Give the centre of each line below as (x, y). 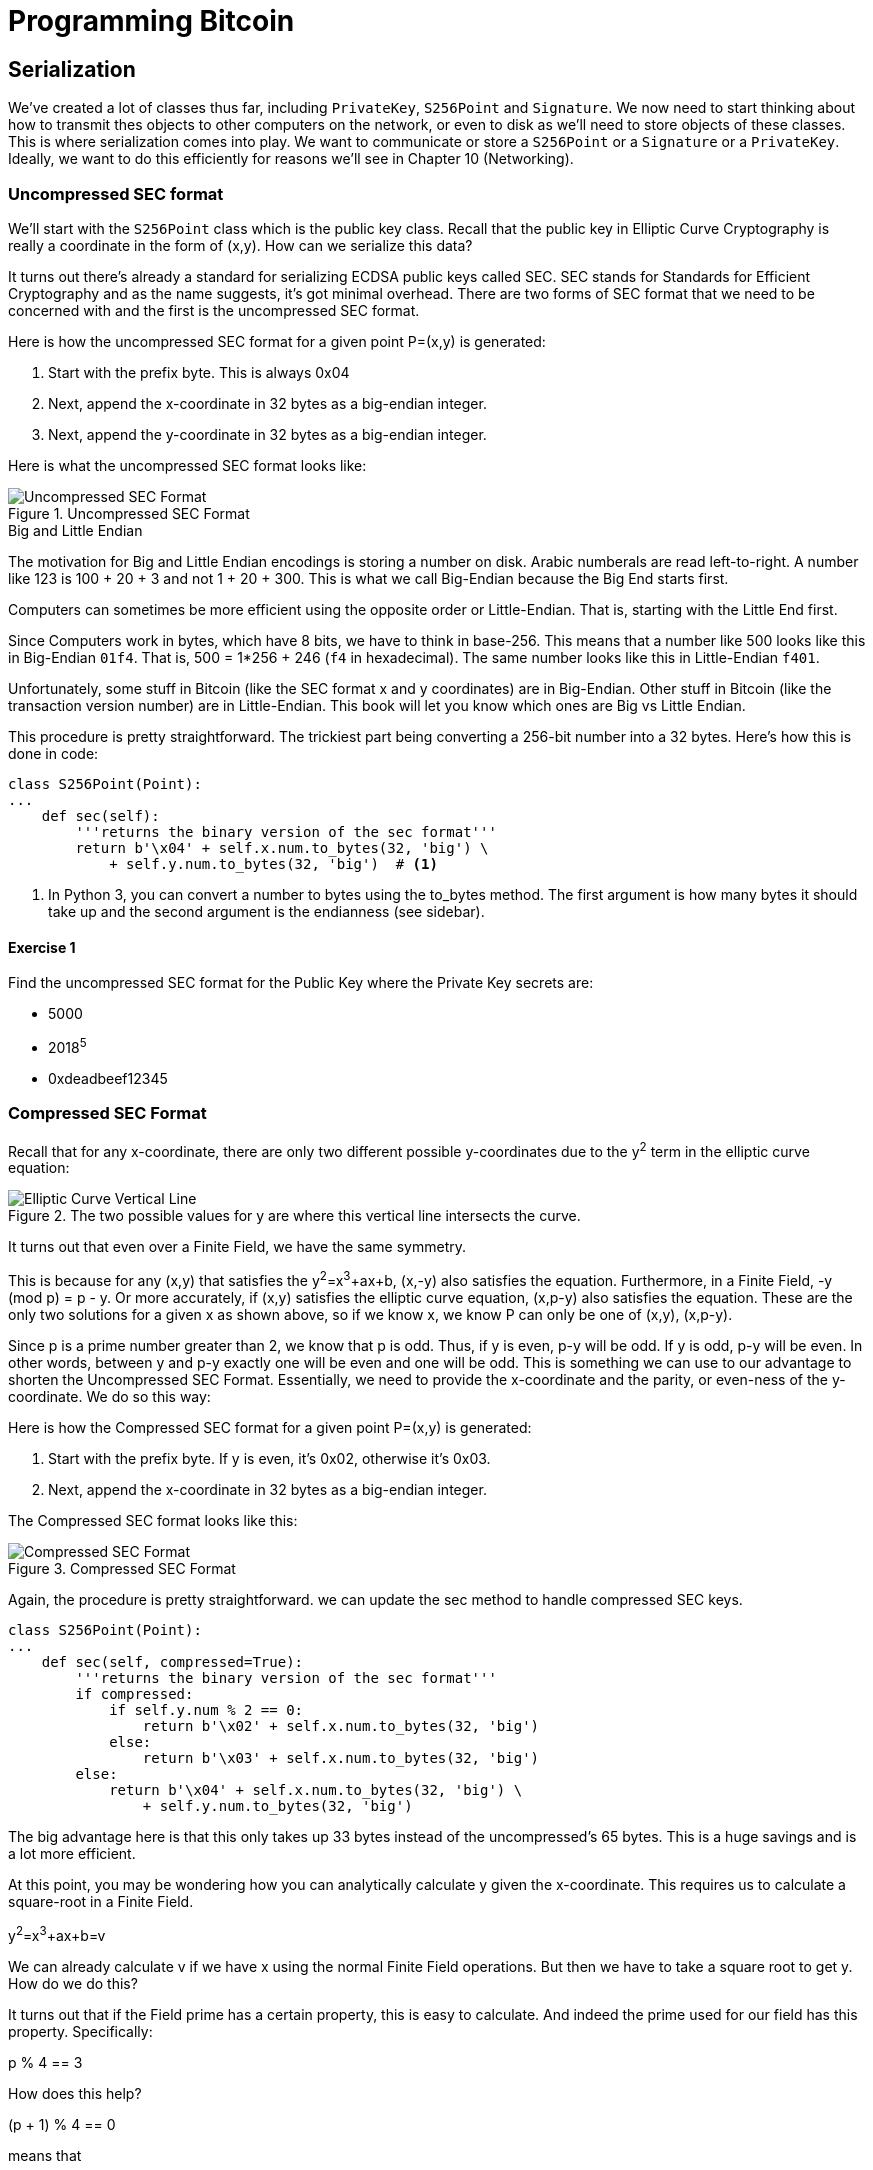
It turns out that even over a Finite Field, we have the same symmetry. (237, 1247)
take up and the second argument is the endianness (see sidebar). (266, 911)
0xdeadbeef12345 (108, 1078)
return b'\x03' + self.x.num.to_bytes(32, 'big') (341, 1757)
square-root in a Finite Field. (101, 1901)
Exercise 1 (42, 947)
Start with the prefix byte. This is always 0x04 (199, 372)
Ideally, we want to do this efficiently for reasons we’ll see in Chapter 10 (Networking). (291, 159)
